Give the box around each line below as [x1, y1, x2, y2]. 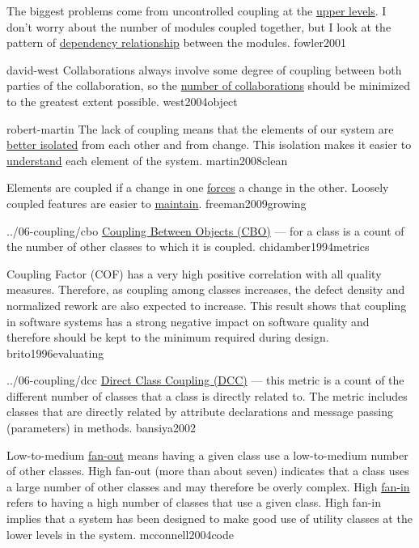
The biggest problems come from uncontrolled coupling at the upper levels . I [6, 2, 387, 19]
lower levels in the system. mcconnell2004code [6, 525, 235, 542]
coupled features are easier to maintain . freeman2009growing [6, 194, 307, 211]
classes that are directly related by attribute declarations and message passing [6, 403, 393, 420]
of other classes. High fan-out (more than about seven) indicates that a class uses [6, 462, 409, 479]
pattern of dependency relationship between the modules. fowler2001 [6, 34, 346, 51]
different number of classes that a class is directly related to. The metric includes [6, 387, 408, 404]
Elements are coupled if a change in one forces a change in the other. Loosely [6, 179, 389, 196]
